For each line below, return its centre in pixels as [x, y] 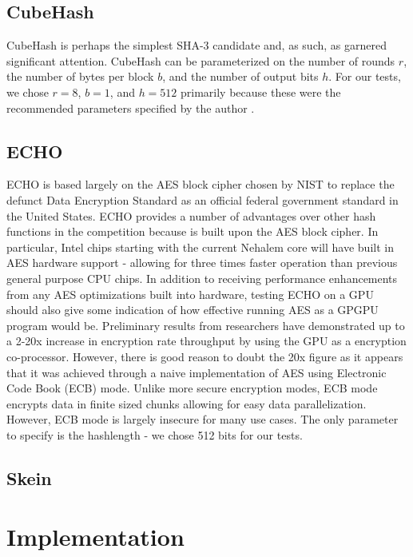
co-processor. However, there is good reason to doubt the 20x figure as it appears [205, 356]
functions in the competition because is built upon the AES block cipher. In [193, 231]
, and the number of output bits [240, 76]
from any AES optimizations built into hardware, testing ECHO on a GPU [190, 294]
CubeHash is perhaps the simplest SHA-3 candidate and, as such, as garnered [197, 45]
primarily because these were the [261, 92]
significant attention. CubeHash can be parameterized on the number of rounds [201, 60]
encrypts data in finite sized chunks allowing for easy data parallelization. [187, 403]
